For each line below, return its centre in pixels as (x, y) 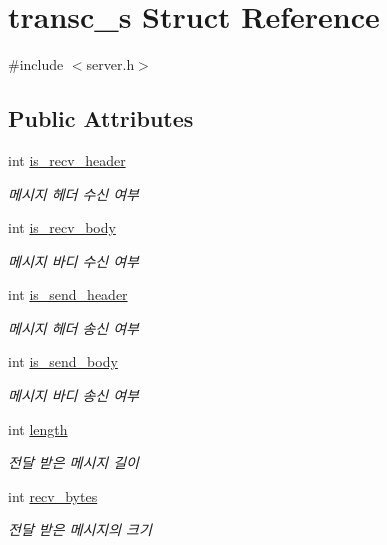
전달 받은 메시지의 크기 (80, 529)
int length (38, 428)
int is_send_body (63, 361)
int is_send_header (68, 294)
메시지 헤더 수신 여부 (73, 193)
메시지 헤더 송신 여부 (73, 327)
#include (36, 64)
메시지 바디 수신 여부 (73, 260)
